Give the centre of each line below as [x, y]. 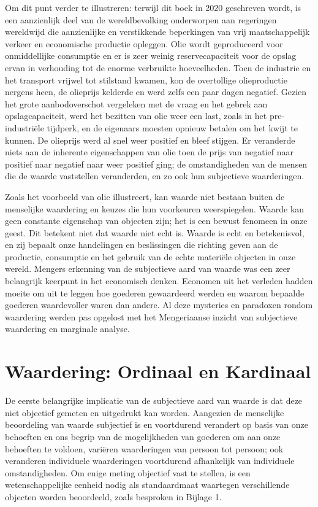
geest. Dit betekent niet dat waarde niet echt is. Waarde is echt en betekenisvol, [155, 232]
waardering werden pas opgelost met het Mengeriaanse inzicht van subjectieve [151, 316]
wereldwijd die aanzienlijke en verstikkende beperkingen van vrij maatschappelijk [157, 32]
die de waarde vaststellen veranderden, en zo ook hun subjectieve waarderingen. [155, 176]
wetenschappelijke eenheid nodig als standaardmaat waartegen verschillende [147, 485]
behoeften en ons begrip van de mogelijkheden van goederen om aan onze [143, 436]
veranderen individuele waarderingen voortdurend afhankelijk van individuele [150, 461]
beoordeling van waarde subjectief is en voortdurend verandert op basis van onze [157, 424]
